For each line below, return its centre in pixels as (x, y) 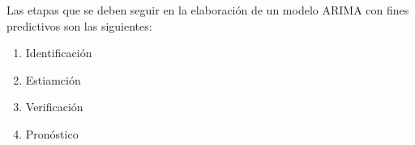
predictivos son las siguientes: (79, 25)
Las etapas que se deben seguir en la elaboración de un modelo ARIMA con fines (208, 10)
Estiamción (53, 79)
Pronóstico (52, 133)
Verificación (54, 107)
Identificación (59, 53)
